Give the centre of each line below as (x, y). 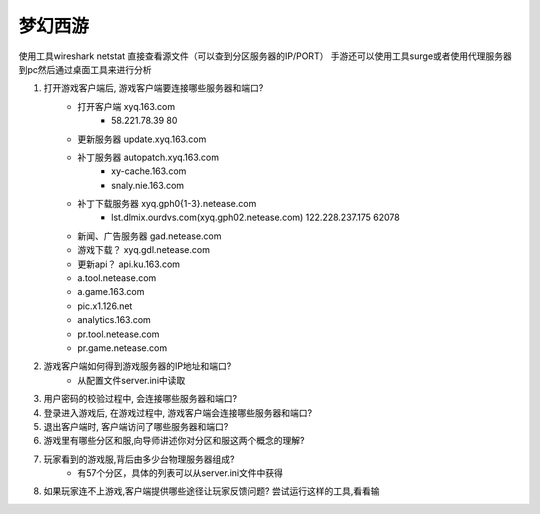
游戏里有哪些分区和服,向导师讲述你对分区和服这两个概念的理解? (174, 441)
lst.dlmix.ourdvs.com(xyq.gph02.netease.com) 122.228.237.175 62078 (255, 217)
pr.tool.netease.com (118, 334)
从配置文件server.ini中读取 (131, 380)
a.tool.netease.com (117, 278)
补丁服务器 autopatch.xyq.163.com (148, 157)
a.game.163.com (111, 292)
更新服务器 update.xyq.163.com (142, 139)
